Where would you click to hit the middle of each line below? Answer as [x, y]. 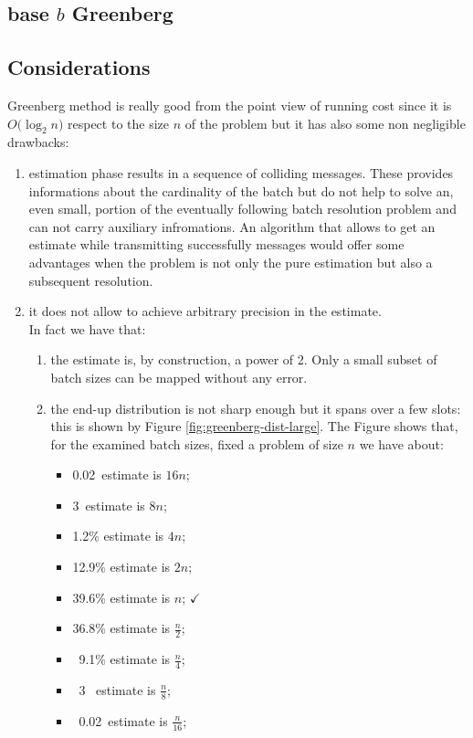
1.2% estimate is [118, 536]
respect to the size [118, 123]
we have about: [401, 443]
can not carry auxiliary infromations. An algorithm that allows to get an [232, 226]
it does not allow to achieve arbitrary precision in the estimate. [205, 311]
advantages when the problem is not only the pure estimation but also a [231, 262]
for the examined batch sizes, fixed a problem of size [197, 443]
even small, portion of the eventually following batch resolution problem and [242, 209]
